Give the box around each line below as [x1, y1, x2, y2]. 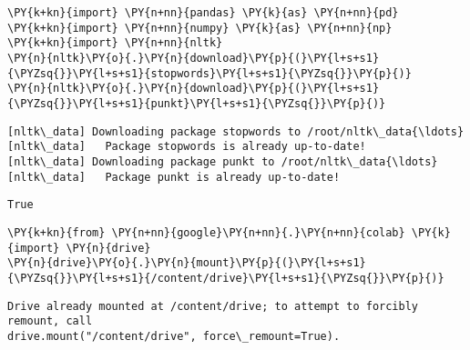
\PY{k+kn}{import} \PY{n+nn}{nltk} [7, 36, 223, 50]
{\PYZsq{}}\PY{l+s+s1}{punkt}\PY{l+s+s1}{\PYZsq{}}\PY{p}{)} [7, 96, 386, 110]
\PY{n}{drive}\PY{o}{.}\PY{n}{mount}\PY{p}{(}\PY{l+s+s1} [7, 256, 366, 270]
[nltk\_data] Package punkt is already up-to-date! [7, 170, 341, 184]
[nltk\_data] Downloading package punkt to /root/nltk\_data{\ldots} [7, 155, 438, 168]
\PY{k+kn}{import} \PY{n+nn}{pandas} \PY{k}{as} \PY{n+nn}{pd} [7, 6, 399, 19]
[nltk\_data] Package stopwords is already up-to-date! [7, 140, 366, 154]
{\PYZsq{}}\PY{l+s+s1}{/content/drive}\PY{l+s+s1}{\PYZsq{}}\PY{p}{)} [7, 271, 444, 285]
